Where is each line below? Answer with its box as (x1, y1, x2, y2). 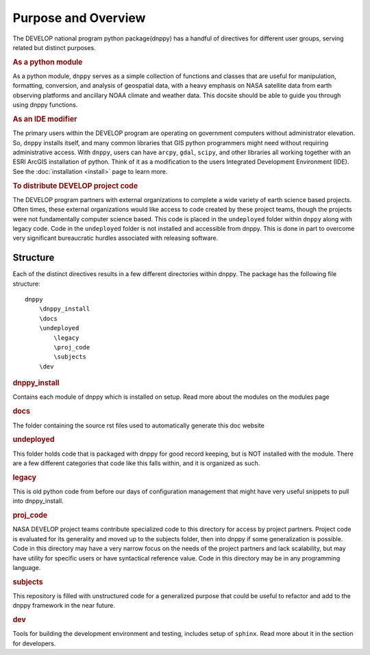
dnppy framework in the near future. (12, 602, 116, 610)
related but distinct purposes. (12, 43, 96, 51)
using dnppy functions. (12, 101, 78, 109)
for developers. (12, 639, 56, 647)
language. (12, 563, 41, 571)
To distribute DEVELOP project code (12, 181, 138, 190)
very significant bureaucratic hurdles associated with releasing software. (12, 234, 219, 243)
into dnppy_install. (12, 497, 64, 505)
